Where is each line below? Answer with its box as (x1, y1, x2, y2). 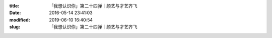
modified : (9, 16, 30, 22)
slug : (9, 24, 20, 30)
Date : (9, 10, 21, 16)
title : (9, 3, 20, 8)
